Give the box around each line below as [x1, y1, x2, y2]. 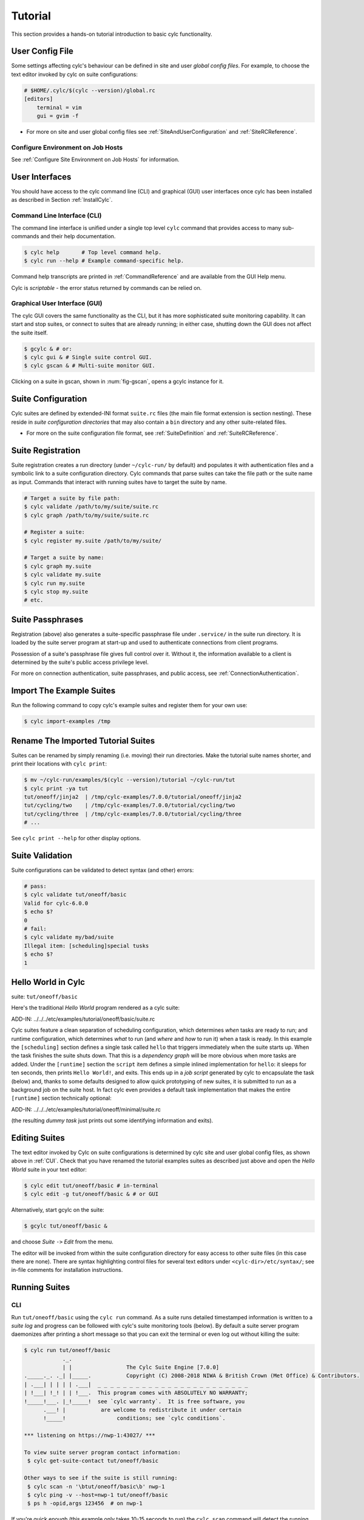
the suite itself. [11, 329, 48, 336]
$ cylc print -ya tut [24, 785, 89, 792]
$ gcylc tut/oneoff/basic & [24, 1223, 107, 1229]
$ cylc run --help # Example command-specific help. [24, 257, 184, 264]
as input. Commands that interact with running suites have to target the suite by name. [11, 478, 227, 486]
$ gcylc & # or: [24, 345, 73, 352]
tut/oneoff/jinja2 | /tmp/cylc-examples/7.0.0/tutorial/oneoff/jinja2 [24, 793, 242, 801]
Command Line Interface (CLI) [11, 212, 102, 220]
